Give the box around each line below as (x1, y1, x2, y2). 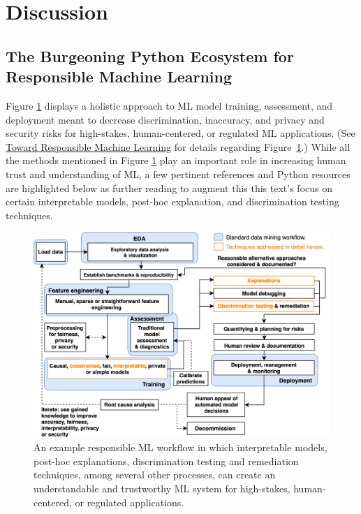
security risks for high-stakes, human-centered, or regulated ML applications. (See (6, 126, 355, 140)
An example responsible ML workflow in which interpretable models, (34, 440, 327, 455)
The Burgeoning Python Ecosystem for (6, 45, 294, 66)
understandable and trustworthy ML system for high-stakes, (34, 481, 290, 496)
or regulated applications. (75, 494, 184, 509)
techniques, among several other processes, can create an (34, 467, 276, 482)
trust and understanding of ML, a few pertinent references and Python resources (6, 166, 351, 181)
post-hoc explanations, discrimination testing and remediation (34, 453, 299, 468)
